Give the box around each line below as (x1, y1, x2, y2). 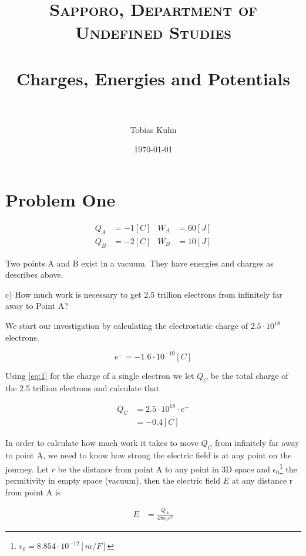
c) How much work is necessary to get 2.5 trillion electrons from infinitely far (5, 288, 283, 300)
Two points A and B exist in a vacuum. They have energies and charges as (5, 257, 274, 269)
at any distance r (231, 474, 293, 487)
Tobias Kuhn (130, 123, 177, 135)
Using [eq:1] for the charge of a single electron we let (5, 369, 194, 381)
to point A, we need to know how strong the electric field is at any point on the (5, 449, 292, 461)
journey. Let (5, 462, 49, 475)
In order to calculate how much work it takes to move (5, 437, 199, 449)
